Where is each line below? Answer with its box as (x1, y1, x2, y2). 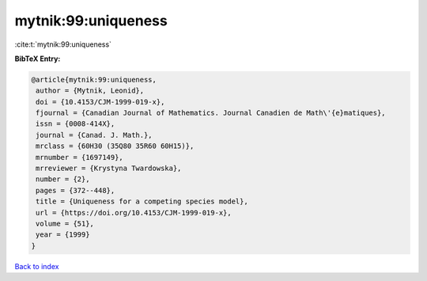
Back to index (14, 261, 59, 271)
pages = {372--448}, (36, 186, 115, 195)
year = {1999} (36, 230, 90, 239)
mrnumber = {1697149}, (36, 153, 124, 161)
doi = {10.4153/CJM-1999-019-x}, (36, 97, 165, 106)
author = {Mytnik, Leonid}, (36, 86, 145, 95)
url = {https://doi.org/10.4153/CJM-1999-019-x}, (36, 208, 232, 217)
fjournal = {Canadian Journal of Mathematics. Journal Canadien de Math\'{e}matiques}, (36, 108, 387, 118)
